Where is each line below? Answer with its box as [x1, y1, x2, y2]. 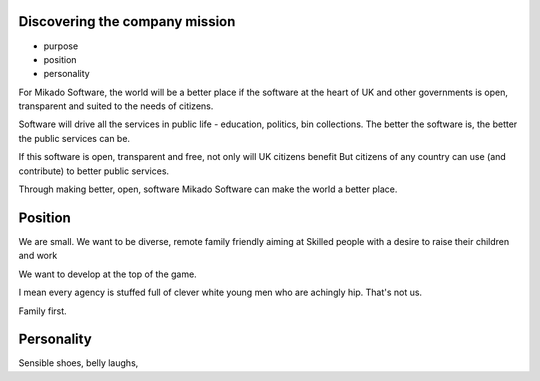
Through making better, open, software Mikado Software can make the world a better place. [18, 183, 398, 195]
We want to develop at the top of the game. [18, 268, 197, 280]
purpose [43, 40, 79, 52]
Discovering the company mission [18, 13, 236, 30]
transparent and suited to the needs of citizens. [18, 100, 214, 112]
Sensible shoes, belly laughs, [18, 357, 139, 369]
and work [18, 250, 58, 262]
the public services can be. [18, 132, 130, 144]
